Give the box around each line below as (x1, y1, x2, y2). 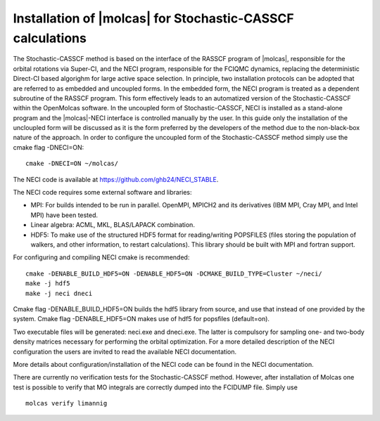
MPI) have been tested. (30, 211, 99, 219)
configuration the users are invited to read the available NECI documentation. (13, 347, 237, 356)
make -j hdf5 (25, 280, 70, 287)
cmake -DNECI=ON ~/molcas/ (25, 160, 119, 168)
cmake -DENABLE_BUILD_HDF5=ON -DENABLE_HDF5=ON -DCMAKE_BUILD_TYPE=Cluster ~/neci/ (25, 269, 323, 278)
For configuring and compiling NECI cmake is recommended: (13, 253, 190, 261)
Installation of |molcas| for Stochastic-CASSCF (13, 11, 295, 26)
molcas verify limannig (25, 399, 108, 408)
